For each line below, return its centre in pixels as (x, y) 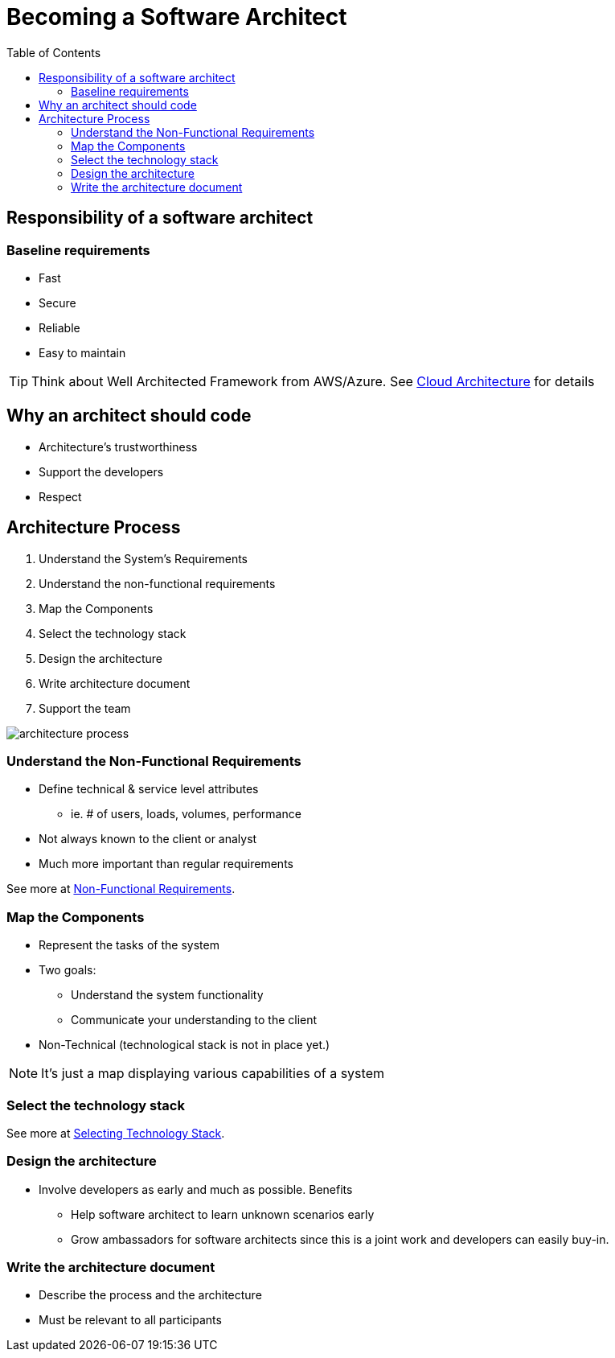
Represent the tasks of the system (129, 945)
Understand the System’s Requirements (143, 558)
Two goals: (68, 970)
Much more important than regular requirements (166, 864)
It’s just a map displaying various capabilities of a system (213, 1074)
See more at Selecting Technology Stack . (116, 1133)
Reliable (59, 327)
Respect (60, 496)
